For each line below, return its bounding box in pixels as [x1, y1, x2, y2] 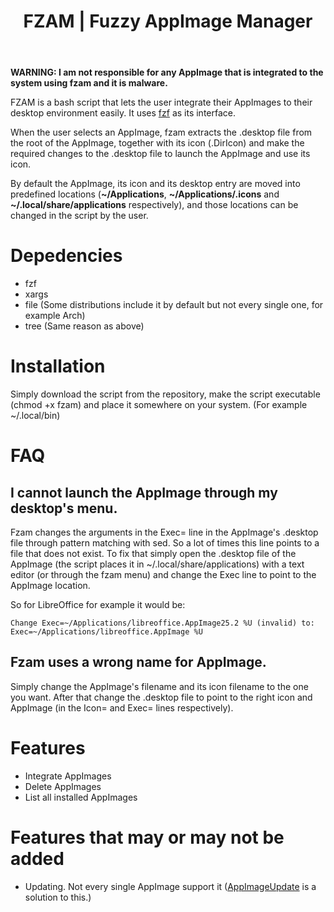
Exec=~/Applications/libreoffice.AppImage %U [10, 627, 203, 637]
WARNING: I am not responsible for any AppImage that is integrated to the [10, 66, 324, 79]
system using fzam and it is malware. [10, 77, 168, 89]
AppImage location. [10, 580, 91, 592]
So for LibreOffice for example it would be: [10, 599, 186, 611]
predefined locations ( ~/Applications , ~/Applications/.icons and [10, 188, 280, 200]
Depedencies [10, 245, 123, 267]
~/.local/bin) [10, 410, 61, 422]
